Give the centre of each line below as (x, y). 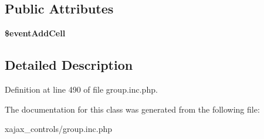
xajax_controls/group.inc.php (58, 129)
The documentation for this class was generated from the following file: (132, 109)
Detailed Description (69, 65)
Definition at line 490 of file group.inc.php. (81, 89)
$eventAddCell (35, 33)
